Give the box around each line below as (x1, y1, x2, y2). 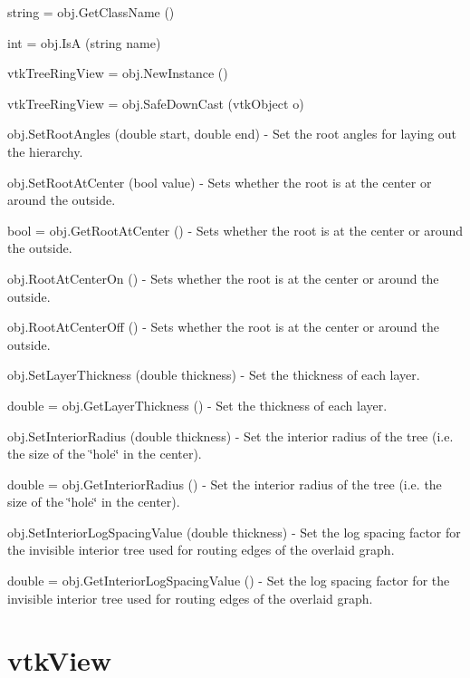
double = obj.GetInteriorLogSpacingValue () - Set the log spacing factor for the (7, 571, 450, 590)
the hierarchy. (7, 141, 83, 160)
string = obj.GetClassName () (7, 3, 175, 21)
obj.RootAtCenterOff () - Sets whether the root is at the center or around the (7, 317, 439, 336)
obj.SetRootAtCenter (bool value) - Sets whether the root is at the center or (7, 172, 432, 191)
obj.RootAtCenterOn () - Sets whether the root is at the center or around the (7, 268, 439, 287)
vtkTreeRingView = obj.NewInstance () (7, 63, 228, 82)
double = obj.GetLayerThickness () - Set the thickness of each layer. (7, 395, 388, 414)
